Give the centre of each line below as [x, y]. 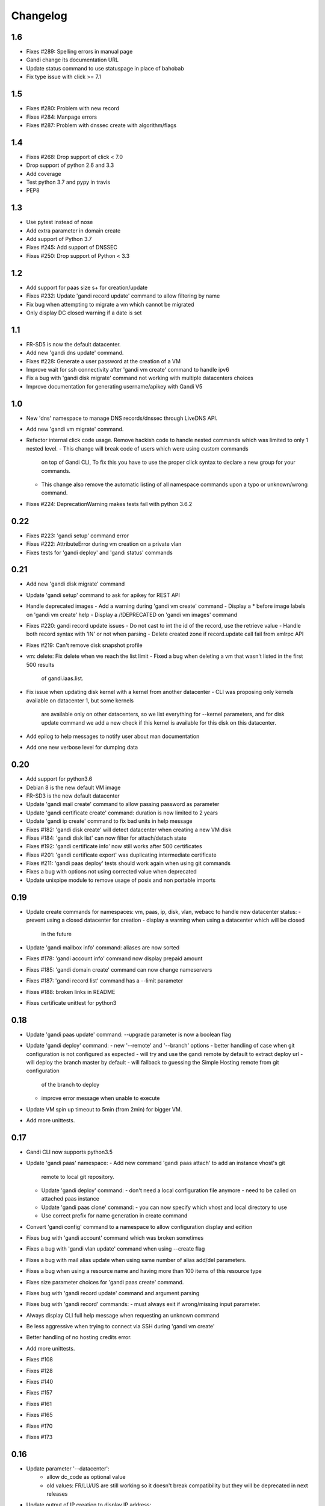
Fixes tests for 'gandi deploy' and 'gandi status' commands [99, 552]
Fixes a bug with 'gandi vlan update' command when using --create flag [116, 1249]
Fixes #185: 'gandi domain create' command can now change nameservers [119, 969]
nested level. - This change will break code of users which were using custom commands [138, 448]
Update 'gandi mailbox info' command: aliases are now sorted [103, 947]
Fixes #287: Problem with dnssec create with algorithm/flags [101, 125]
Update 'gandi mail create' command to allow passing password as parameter [123, 804]
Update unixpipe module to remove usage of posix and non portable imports [121, 880]
